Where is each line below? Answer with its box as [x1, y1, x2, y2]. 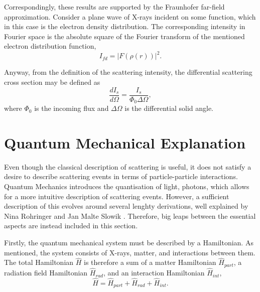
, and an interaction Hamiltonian [103, 267, 205, 278]
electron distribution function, [4, 41, 96, 51]
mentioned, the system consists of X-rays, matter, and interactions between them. [4, 247, 255, 257]
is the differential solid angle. [124, 103, 214, 113]
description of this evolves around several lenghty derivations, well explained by [4, 201, 248, 211]
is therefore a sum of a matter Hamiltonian [84, 257, 216, 267]
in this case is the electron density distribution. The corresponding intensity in [4, 21, 245, 32]
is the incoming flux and [34, 103, 109, 113]
